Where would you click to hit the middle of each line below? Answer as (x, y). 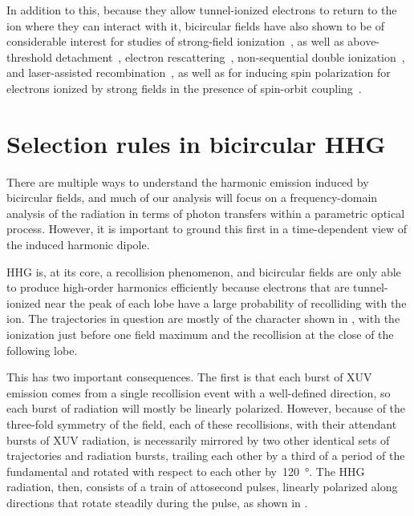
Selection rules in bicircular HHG (196, 143)
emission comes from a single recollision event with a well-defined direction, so (199, 392)
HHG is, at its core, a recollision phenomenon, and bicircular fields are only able (204, 271)
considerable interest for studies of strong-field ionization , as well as (175, 41)
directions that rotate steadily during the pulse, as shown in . (157, 502)
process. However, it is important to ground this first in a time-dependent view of (207, 229)
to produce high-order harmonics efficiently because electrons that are (178, 287)
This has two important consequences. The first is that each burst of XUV (189, 377)
